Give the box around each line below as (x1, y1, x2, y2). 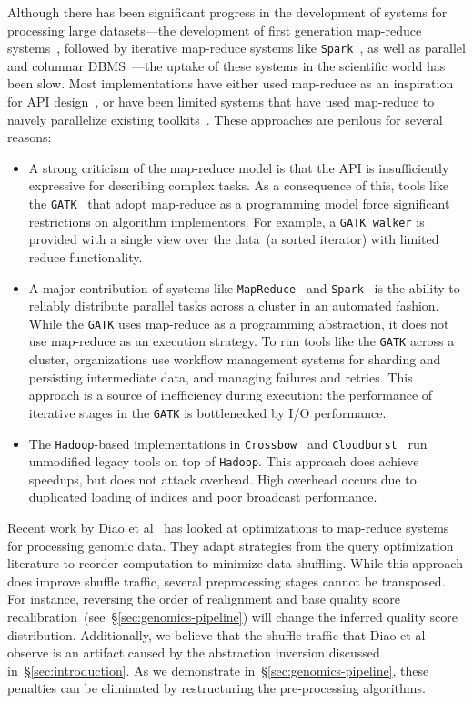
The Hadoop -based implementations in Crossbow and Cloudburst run (28, 433, 428, 453)
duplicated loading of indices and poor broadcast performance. (28, 487, 377, 506)
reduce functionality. (28, 247, 143, 266)
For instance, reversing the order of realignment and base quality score (7, 589, 401, 608)
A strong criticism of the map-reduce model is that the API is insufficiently (28, 158, 449, 177)
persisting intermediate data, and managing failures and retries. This (28, 367, 413, 386)
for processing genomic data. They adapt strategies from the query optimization (7, 535, 454, 555)
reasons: (7, 127, 52, 147)
